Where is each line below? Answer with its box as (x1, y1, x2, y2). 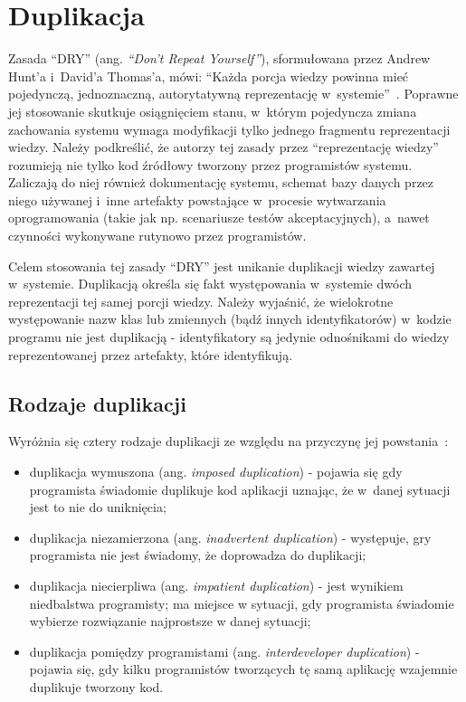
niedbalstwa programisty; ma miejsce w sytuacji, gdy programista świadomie (29, 593, 454, 612)
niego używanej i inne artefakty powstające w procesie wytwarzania (8, 190, 386, 209)
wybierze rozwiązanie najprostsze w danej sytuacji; (29, 612, 311, 631)
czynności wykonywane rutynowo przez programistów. (8, 226, 307, 245)
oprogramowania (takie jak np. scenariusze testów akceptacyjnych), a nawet (8, 208, 430, 227)
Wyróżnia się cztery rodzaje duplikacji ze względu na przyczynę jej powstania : (8, 432, 449, 451)
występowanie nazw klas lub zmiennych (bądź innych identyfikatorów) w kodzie (8, 309, 452, 328)
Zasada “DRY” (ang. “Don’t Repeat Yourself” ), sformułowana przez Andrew (8, 49, 431, 68)
